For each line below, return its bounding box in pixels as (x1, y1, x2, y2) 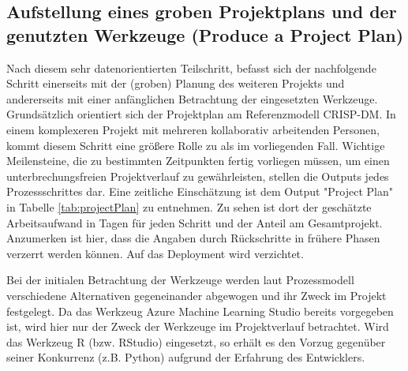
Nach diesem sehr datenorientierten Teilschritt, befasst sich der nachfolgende (6, 59, 376, 76)
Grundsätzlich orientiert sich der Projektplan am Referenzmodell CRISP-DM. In (6, 106, 396, 122)
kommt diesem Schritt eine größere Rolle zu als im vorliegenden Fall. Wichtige (6, 137, 385, 153)
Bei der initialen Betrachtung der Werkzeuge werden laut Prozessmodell (6, 272, 354, 288)
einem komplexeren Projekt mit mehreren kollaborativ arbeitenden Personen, (6, 121, 380, 137)
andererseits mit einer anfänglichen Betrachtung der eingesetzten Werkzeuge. (6, 90, 378, 107)
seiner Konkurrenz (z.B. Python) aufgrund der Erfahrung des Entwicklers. (6, 349, 365, 365)
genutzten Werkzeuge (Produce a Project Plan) (6, 22, 404, 47)
